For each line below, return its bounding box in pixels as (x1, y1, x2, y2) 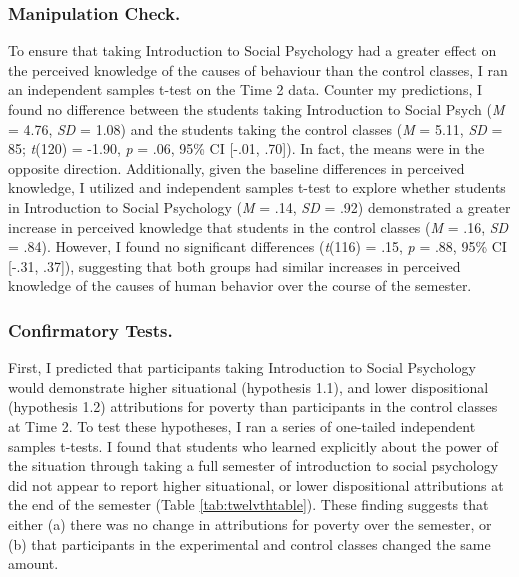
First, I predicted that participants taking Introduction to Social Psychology (8, 357, 476, 378)
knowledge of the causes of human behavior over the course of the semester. (8, 275, 472, 296)
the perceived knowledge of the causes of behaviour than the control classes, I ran (8, 59, 508, 80)
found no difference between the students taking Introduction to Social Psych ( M (8, 99, 505, 119)
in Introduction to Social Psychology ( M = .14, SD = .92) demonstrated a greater (8, 196, 511, 217)
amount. (8, 553, 59, 574)
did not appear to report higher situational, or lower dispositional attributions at (8, 474, 504, 495)
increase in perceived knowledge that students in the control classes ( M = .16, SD (8, 216, 509, 237)
